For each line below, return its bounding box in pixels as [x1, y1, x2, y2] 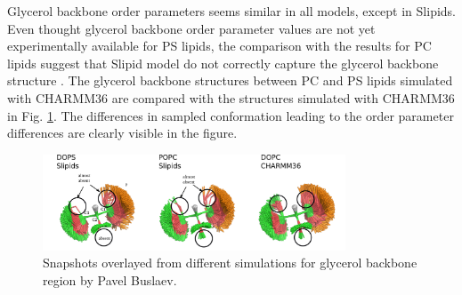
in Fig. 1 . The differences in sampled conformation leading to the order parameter [7, 106, 454, 124]
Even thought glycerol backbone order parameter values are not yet [7, 19, 376, 37]
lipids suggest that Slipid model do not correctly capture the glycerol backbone [7, 53, 439, 72]
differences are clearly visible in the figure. [7, 124, 238, 142]
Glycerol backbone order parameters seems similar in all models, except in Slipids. [7, 2, 456, 20]
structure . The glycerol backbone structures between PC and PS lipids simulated [7, 71, 453, 90]
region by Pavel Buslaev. [43, 270, 177, 289]
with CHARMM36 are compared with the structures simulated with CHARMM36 [7, 88, 455, 107]
